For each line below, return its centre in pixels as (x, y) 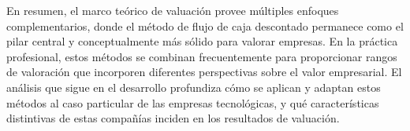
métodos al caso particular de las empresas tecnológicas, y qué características (193, 102)
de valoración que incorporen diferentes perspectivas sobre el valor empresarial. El (204, 72)
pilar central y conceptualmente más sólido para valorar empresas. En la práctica (202, 41)
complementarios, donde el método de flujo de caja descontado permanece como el (205, 25)
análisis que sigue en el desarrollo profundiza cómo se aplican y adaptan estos (194, 87)
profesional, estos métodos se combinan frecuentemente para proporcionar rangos (202, 56)
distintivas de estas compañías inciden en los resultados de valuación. (173, 118)
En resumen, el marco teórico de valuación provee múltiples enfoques (173, 10)
